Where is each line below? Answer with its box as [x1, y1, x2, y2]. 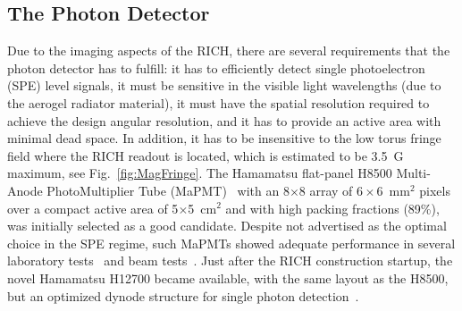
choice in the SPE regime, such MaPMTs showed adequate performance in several [7, 233, 456, 252]
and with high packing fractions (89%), [225, 198, 440, 217]
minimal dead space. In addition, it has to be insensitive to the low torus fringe [7, 129, 441, 147]
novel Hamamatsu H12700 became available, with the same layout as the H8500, [7, 268, 449, 287]
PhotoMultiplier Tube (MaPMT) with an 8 [46, 181, 290, 199]
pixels [419, 181, 450, 199]
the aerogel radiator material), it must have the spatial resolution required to [7, 93, 430, 112]
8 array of [298, 181, 353, 199]
